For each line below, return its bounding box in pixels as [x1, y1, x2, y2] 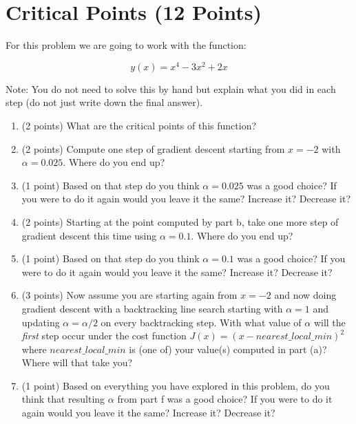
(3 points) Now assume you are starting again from [21, 288, 238, 302]
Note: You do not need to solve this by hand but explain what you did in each [6, 81, 336, 96]
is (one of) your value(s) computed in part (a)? [129, 341, 327, 356]
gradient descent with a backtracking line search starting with [21, 301, 283, 315]
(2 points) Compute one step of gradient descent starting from [21, 141, 285, 156]
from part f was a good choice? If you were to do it [117, 392, 333, 406]
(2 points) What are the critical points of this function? [21, 118, 257, 132]
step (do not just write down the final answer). [6, 95, 203, 109]
